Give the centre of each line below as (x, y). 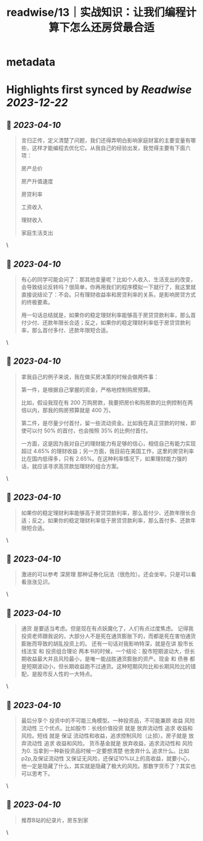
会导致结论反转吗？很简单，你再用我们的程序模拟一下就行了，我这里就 (108, 287)
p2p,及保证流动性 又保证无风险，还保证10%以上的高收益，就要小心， (107, 759)
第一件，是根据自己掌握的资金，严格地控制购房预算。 (87, 389)
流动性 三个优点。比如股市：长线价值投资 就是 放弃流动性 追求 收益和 (107, 728)
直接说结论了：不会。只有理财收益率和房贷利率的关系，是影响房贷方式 (108, 294)
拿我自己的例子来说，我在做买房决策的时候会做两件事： (90, 377)
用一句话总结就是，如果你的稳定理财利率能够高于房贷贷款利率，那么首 (108, 315)
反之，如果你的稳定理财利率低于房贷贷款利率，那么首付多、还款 (111, 520)
